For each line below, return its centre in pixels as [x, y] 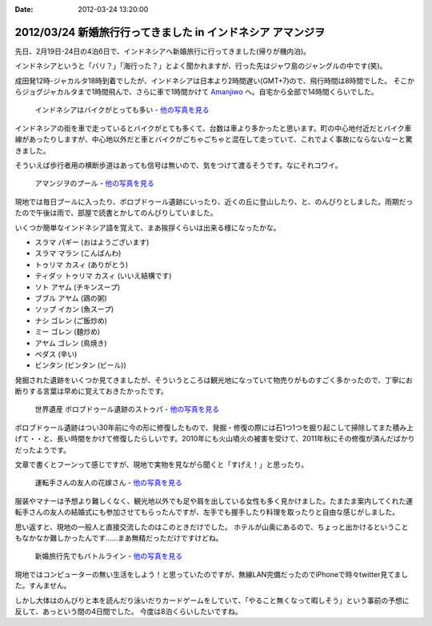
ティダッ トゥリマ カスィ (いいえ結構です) [103, 276]
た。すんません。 [43, 586]
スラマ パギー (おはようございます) [92, 242]
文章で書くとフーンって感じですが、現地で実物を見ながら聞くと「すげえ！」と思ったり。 [162, 465]
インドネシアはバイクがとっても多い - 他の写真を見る [122, 110]
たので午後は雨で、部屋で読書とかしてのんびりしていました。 [116, 213]
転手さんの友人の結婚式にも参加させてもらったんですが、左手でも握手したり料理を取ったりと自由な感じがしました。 [207, 512]
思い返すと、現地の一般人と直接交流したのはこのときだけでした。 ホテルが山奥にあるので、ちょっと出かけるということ [212, 527]
